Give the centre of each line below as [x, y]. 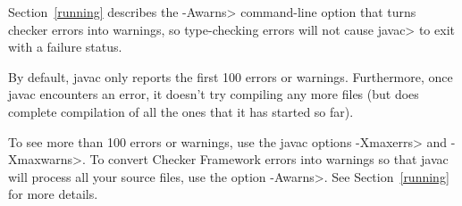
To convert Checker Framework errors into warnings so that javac [269, 159]
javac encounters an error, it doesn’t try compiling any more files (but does [214, 94]
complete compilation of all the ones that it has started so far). [181, 111]
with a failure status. [65, 47]
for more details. [53, 194]
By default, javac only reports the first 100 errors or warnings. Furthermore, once [231, 76]
